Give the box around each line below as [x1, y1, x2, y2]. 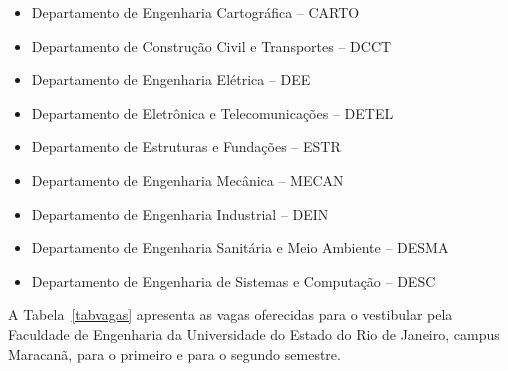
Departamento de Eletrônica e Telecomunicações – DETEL [31, 102, 394, 123]
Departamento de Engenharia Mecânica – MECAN [31, 169, 344, 190]
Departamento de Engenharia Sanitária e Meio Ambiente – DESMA [31, 237, 449, 258]
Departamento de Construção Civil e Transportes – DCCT [31, 35, 392, 56]
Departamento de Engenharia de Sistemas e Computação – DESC [31, 270, 436, 291]
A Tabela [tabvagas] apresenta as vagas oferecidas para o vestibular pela [8, 304, 453, 325]
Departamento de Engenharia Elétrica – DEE [31, 69, 311, 90]
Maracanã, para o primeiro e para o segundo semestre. [8, 343, 341, 364]
